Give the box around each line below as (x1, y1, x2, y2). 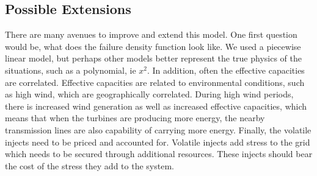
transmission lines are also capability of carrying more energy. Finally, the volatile (5, 123, 312, 136)
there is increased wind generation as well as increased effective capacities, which (5, 99, 307, 112)
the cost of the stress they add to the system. (5, 159, 174, 172)
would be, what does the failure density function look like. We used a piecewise (5, 40, 301, 52)
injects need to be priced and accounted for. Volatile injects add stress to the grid (5, 135, 310, 148)
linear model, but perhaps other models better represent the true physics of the (5, 52, 302, 65)
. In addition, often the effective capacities (147, 63, 305, 76)
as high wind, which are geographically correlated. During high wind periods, (5, 88, 294, 100)
